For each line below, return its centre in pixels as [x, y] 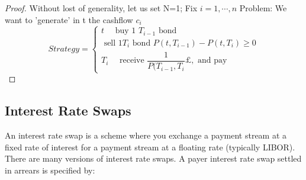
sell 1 [113, 43]
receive [132, 61]
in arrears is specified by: [50, 170]
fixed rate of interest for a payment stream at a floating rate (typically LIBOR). [150, 147]
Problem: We [263, 8]
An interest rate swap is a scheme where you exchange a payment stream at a [146, 135]
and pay [212, 61]
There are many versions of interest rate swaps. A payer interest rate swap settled [153, 158]
